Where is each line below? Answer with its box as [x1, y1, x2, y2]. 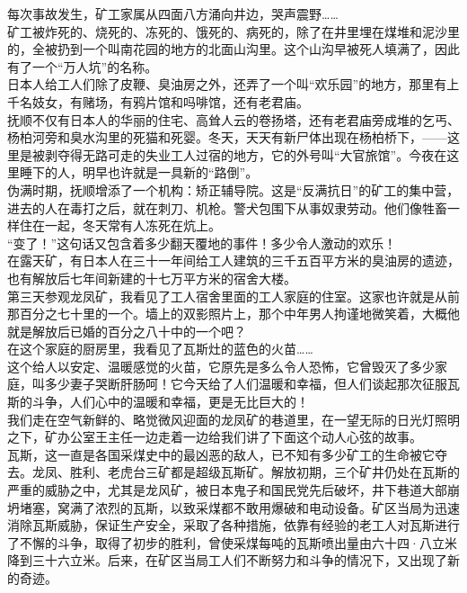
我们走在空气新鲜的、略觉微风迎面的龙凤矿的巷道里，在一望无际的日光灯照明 [7, 409, 460, 428]
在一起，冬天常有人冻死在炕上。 [31, 216, 221, 235]
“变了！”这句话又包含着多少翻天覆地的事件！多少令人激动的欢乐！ [7, 233, 397, 252]
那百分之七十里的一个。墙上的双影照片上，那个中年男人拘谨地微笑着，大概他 [7, 304, 460, 323]
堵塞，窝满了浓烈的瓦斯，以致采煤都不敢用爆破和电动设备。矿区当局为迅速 [19, 498, 460, 517]
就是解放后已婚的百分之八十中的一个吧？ [7, 321, 246, 340]
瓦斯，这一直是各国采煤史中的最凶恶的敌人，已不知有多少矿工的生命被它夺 [7, 445, 447, 463]
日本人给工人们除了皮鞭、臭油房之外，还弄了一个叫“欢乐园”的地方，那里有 [7, 75, 447, 94]
